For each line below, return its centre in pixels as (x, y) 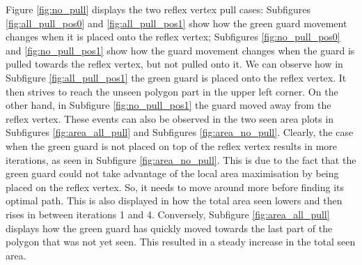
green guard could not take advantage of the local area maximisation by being (172, 173)
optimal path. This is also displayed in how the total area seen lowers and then (174, 200)
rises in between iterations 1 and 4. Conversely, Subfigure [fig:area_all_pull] (168, 214)
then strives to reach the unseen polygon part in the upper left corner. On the (172, 91)
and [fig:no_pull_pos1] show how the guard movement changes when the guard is (180, 50)
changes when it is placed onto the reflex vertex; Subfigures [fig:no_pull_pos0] (173, 37)
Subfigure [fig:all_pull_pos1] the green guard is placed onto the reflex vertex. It (176, 77)
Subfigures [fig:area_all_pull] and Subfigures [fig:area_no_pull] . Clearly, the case (180, 132)
